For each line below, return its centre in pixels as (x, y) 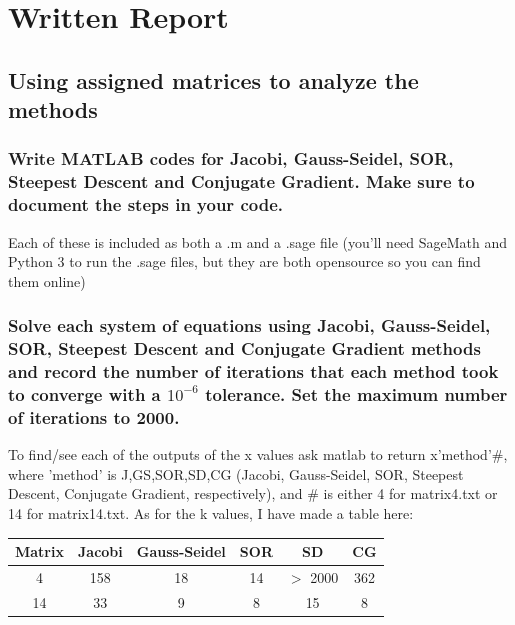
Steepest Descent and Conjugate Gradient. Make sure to (241, 181)
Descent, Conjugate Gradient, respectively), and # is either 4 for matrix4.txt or (253, 493)
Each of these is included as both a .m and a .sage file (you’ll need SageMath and (258, 241)
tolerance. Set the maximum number (356, 394)
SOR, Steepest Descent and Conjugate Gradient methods (244, 348)
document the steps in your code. (145, 204)
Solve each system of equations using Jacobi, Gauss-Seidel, (249, 325)
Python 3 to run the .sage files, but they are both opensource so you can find (244, 261)
